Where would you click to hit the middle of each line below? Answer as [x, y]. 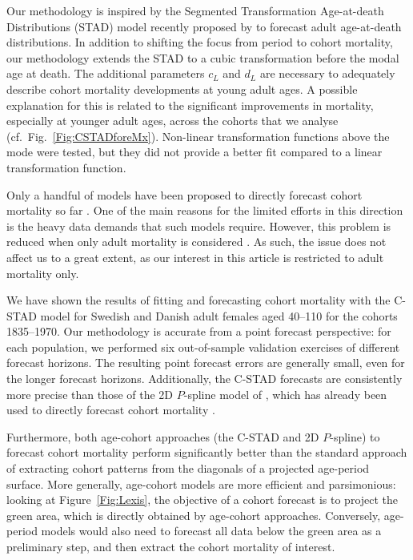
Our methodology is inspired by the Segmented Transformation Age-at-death [195, 10]
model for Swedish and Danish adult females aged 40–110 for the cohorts [219, 315]
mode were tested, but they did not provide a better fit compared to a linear [194, 152]
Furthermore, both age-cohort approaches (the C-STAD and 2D [163, 436]
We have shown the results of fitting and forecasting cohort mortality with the [198, 300]
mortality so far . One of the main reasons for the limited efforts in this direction [205, 210]
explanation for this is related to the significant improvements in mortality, [190, 105]
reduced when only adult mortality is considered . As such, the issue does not [196, 242]
